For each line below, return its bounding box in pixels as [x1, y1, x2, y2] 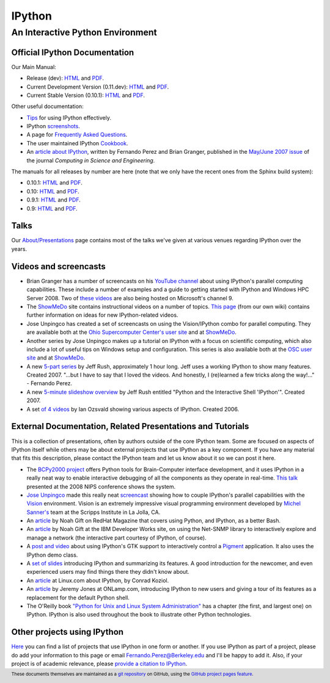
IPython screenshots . [26, 123, 81, 130]
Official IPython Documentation [11, 47, 134, 57]
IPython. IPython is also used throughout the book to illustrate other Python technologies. [26, 611, 252, 618]
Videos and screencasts [11, 261, 106, 272]
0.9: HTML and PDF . [26, 204, 78, 212]
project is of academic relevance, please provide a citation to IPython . [11, 660, 188, 668]
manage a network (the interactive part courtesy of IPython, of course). [26, 534, 207, 541]
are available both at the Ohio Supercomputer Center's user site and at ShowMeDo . [26, 328, 237, 336]
